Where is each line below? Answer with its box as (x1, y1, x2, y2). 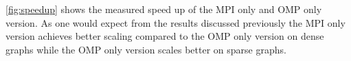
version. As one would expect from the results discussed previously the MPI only (5, 15, 346, 29)
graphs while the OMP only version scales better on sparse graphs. (5, 42, 286, 56)
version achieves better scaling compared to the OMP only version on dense (5, 29, 324, 43)
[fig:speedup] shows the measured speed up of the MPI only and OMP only (5, 2, 322, 16)
